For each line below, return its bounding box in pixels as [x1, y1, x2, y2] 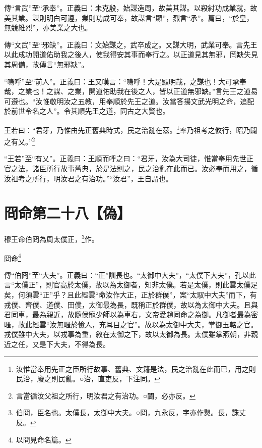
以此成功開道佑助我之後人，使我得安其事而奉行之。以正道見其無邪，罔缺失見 [4, 49, 258, 60]
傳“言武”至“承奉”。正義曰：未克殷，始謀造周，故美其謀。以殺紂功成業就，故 [4, 3, 257, 13]
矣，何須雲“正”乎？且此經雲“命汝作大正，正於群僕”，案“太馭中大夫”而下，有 [4, 289, 257, 300]
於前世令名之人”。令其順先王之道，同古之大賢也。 [4, 106, 170, 116]
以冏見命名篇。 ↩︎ [16, 434, 72, 444]
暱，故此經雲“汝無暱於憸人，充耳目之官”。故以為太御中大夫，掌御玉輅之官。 [4, 319, 258, 329]
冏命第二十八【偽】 [4, 203, 132, 223]
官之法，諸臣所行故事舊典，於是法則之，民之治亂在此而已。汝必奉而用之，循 [4, 163, 258, 174]
